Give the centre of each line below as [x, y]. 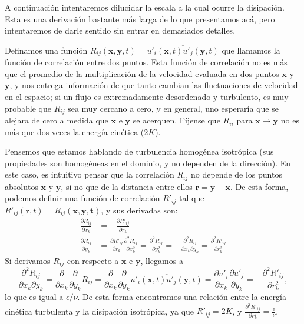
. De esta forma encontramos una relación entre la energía [182, 297]
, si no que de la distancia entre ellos [127, 186]
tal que [192, 198]
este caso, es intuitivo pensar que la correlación [90, 174]
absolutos [22, 186]
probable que [28, 108]
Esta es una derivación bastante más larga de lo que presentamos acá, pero [140, 19]
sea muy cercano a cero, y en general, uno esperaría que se [173, 108]
